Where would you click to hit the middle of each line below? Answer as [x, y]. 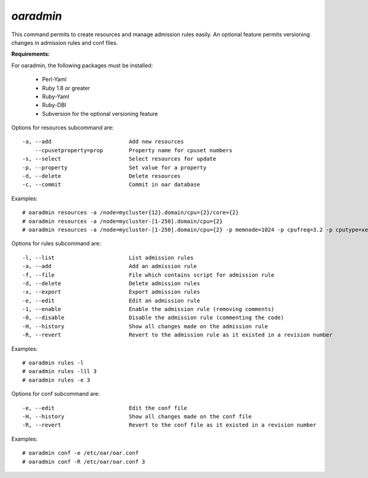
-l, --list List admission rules [108, 257]
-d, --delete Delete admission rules [111, 283]
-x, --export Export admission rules [111, 292]
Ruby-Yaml [56, 96]
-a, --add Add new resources [103, 142]
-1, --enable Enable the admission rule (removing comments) [148, 309]
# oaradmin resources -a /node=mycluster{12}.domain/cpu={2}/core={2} [131, 213]
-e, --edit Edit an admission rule [111, 300]
